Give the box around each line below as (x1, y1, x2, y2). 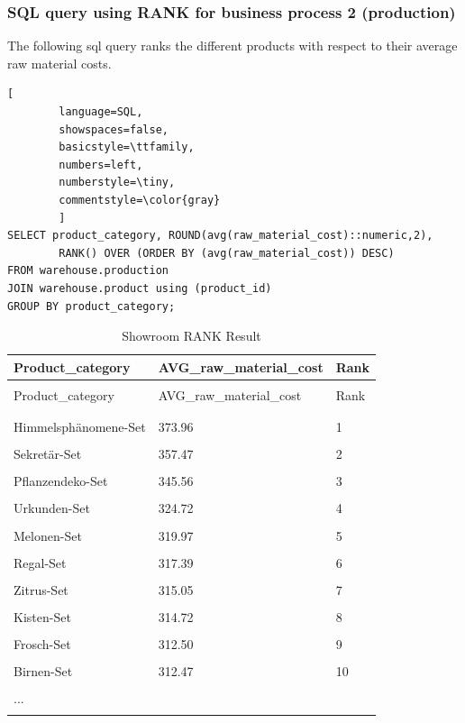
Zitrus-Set (14, 580, 68, 599)
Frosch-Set (14, 634, 71, 653)
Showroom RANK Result (122, 326, 261, 345)
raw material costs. (7, 53, 112, 72)
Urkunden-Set (14, 499, 90, 517)
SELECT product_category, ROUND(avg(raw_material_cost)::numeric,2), (7, 229, 433, 243)
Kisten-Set (14, 607, 71, 626)
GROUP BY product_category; (7, 299, 176, 313)
